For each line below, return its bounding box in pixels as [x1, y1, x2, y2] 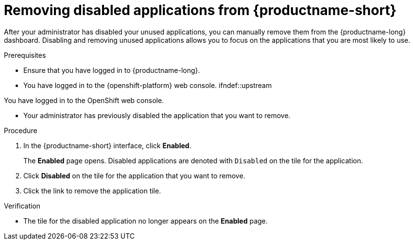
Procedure [4, 126, 37, 135]
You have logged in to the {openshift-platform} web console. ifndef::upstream [23, 81, 272, 89]
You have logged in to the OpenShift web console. [4, 96, 164, 105]
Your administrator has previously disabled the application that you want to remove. [23, 111, 291, 120]
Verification [4, 201, 41, 210]
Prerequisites [4, 51, 46, 59]
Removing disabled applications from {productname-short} [4, 2, 397, 18]
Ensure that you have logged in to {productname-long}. [23, 66, 200, 74]
